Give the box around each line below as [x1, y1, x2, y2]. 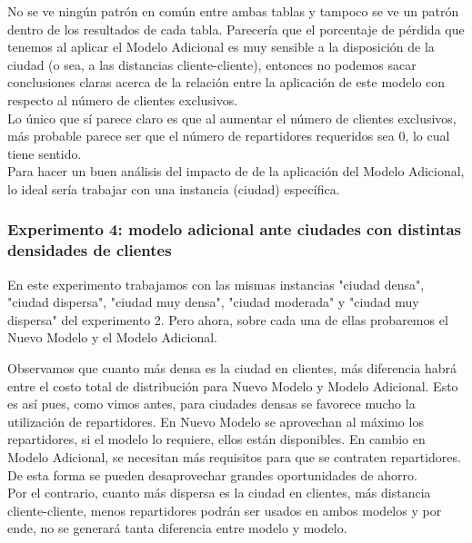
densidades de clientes [7, 239, 172, 262]
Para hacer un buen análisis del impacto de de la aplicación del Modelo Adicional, [7, 162, 465, 181]
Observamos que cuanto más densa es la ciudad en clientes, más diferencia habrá [7, 359, 457, 378]
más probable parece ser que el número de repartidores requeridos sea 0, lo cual [7, 126, 450, 145]
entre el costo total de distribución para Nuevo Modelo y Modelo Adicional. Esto [7, 376, 458, 395]
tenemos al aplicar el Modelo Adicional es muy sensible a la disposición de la [7, 37, 435, 56]
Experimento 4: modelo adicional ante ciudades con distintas [7, 218, 462, 241]
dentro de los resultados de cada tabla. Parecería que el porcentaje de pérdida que [7, 19, 465, 38]
